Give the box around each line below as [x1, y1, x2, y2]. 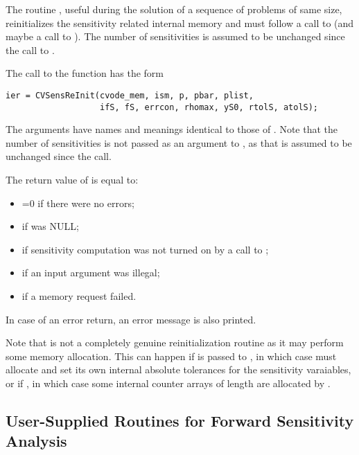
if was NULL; [21, 219, 79, 233]
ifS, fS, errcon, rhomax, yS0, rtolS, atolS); [100, 102, 319, 112]
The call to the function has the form [6, 66, 164, 80]
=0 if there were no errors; [21, 195, 134, 210]
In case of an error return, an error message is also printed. [6, 312, 256, 326]
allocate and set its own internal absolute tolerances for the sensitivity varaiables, [6, 362, 351, 377]
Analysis [6, 430, 67, 452]
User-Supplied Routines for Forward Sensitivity [6, 409, 354, 431]
